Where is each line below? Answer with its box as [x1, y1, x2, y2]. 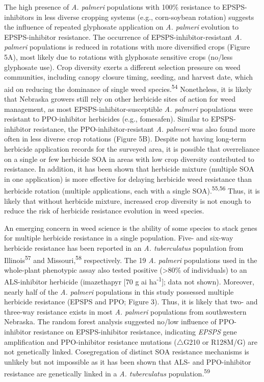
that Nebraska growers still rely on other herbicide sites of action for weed [4, 93, 236, 104]
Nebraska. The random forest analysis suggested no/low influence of [4, 316, 217, 327]
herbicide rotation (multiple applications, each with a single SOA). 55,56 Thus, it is [4, 184, 260, 196]
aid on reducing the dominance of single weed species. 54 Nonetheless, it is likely [4, 82, 252, 94]
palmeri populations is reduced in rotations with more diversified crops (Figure [4, 41, 250, 52]
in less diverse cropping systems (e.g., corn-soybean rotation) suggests [36, 11, 254, 22]
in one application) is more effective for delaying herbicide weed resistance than [4, 173, 252, 184]
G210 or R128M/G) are [183, 336, 257, 347]
